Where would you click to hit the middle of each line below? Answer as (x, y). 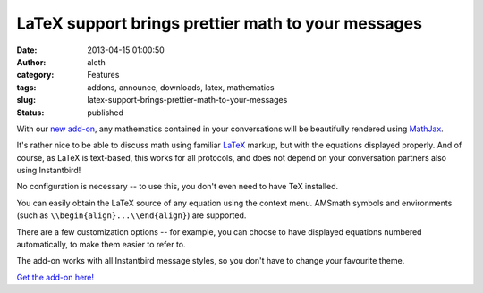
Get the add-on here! (55, 277)
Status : (30, 113)
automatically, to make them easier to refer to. (102, 245)
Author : (31, 62)
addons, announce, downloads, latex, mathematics (181, 87)
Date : (27, 50)
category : (35, 75)
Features (103, 75)
